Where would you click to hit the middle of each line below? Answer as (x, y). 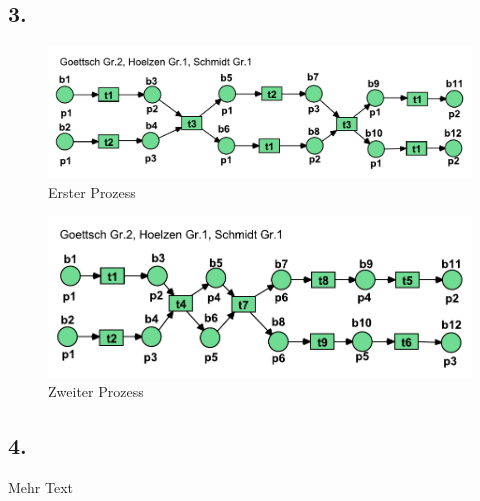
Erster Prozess (92, 191)
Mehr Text (40, 487)
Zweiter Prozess (96, 391)
